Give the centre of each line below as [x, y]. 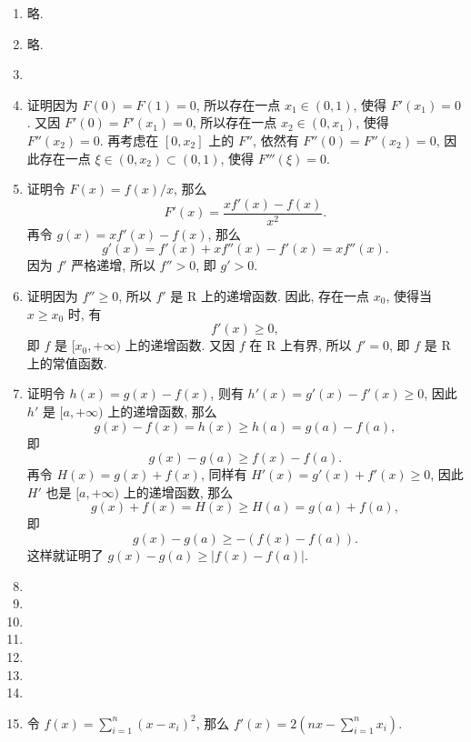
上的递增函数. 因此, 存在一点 [285, 296]
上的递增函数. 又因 [180, 345]
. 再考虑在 [129, 140]
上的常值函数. [67, 362]
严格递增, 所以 [113, 265]
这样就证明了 [65, 554]
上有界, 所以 [316, 345]
